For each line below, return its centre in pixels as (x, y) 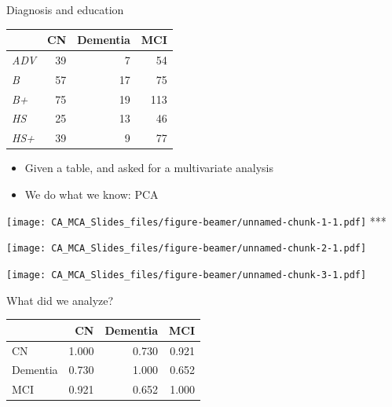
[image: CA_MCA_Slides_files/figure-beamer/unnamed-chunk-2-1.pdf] (187, 249)
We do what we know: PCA (92, 194)
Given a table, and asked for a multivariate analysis (149, 168)
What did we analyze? (60, 300)
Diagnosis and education (65, 9)
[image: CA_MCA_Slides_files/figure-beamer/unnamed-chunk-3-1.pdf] (187, 275)
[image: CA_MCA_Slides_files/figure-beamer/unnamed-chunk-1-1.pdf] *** (196, 220)
